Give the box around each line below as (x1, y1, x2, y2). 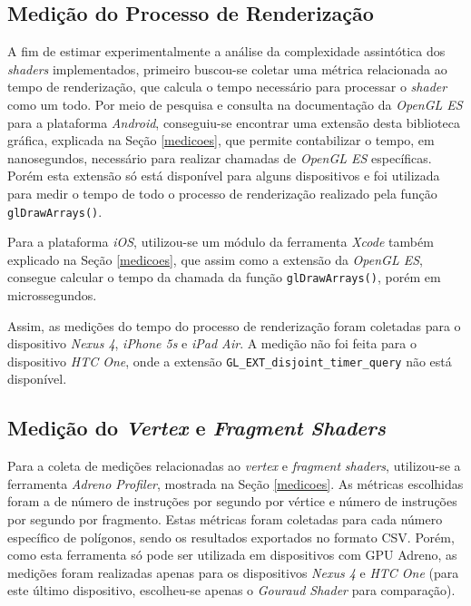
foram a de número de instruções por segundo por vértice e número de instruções (7, 492, 457, 511)
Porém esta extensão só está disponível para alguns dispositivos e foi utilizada (7, 166, 440, 185)
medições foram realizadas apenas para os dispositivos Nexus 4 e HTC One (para (7, 562, 459, 582)
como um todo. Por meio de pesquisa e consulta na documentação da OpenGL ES (7, 94, 463, 113)
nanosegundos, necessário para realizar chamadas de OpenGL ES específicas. (7, 148, 432, 167)
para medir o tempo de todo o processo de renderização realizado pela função (7, 183, 437, 202)
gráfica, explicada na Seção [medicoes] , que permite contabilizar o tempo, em (7, 131, 435, 150)
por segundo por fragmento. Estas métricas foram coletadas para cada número (7, 510, 443, 529)
